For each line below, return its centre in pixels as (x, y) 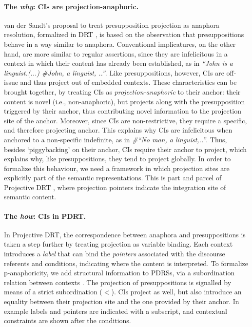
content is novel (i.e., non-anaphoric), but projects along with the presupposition (125, 101)
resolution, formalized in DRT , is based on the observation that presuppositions (124, 34)
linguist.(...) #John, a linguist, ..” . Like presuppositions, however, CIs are (114, 72)
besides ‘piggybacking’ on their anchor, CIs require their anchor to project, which (125, 149)
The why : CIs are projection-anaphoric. (71, 6)
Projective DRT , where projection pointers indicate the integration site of (115, 187)
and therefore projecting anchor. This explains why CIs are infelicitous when (118, 130)
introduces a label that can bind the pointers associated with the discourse (115, 254)
